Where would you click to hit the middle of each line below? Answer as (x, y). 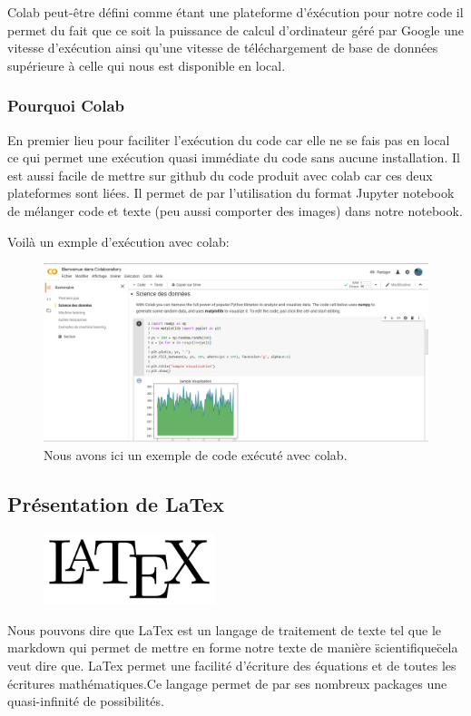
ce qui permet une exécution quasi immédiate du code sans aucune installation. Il (234, 157)
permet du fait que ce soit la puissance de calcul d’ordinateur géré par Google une (235, 29)
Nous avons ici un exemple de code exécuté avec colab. (196, 454)
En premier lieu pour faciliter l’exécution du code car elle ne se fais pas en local (229, 139)
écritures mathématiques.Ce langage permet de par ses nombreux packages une (227, 683)
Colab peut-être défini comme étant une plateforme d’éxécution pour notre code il (235, 12)
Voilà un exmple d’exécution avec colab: (118, 241)
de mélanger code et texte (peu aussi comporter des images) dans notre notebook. (235, 210)
